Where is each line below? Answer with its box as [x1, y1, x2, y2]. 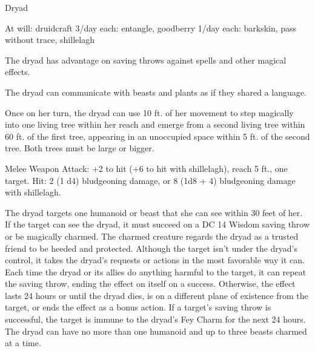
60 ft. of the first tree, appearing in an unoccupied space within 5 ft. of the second [5, 130, 310, 142]
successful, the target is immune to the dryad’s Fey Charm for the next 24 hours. [5, 313, 306, 326]
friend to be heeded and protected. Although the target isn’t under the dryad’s [5, 241, 298, 254]
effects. [5, 65, 30, 78]
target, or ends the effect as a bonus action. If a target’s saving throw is [5, 301, 271, 313]
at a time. [5, 336, 41, 349]
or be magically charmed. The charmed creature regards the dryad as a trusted [5, 229, 299, 242]
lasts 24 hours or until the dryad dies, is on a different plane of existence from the [5, 289, 308, 301]
